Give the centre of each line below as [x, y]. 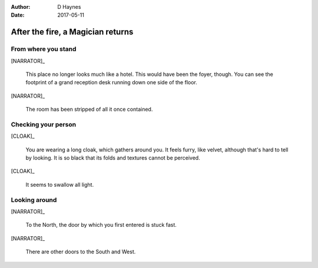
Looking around [34, 200]
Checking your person [44, 124]
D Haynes [69, 7]
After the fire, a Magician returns [72, 32]
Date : [18, 15]
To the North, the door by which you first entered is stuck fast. [101, 225]
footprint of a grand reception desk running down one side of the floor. [111, 82]
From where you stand [44, 49]
